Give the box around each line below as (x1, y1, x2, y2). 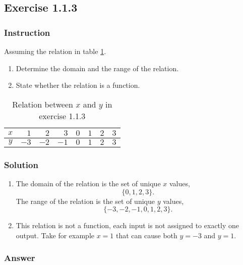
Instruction (4, 26, 50, 38)
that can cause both (116, 230, 177, 240)
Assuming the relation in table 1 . (4, 46, 106, 56)
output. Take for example (16, 230, 95, 240)
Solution (4, 158, 38, 171)
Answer (4, 251, 35, 264)
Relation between (12, 98, 73, 110)
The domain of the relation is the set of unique (16, 178, 161, 188)
